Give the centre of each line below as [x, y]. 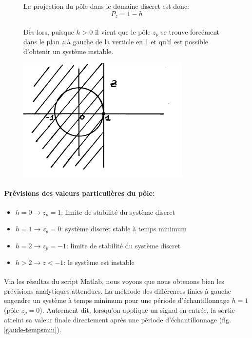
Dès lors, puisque [49, 31]
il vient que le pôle [123, 31]
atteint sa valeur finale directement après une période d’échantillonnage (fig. [117, 320]
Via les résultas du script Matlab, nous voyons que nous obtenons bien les [114, 281]
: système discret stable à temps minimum [124, 229]
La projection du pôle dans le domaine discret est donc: [107, 6]
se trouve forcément [190, 31]
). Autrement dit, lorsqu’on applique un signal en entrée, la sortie [137, 310]
